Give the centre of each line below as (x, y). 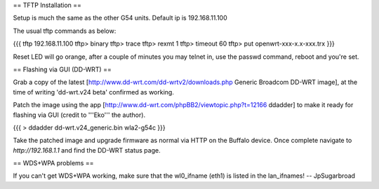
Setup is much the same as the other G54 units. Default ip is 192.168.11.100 (120, 18)
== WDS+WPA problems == (53, 163)
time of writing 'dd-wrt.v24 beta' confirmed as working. (94, 92)
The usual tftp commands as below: (65, 31)
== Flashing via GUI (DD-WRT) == (62, 69)
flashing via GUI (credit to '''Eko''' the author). (79, 115)
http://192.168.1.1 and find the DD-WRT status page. (87, 150)
